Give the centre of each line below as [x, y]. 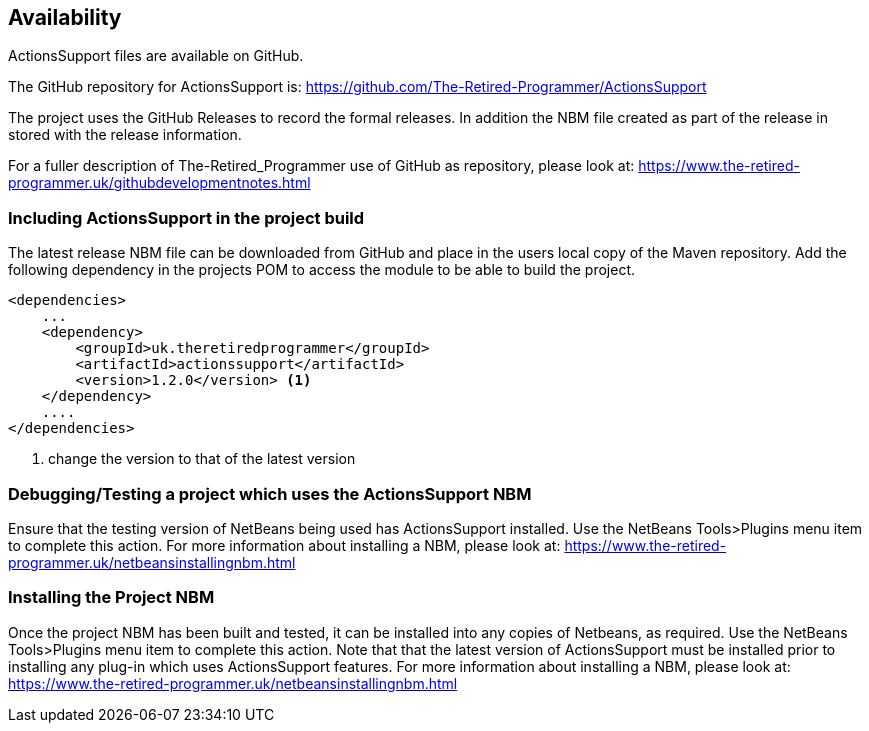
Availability [65, 17]
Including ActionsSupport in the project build [186, 217]
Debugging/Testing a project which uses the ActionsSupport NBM [270, 493]
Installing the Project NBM [111, 597]
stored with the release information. [125, 135]
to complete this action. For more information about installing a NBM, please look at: [284, 545]
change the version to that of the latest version [202, 459]
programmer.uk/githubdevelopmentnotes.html [159, 183]
